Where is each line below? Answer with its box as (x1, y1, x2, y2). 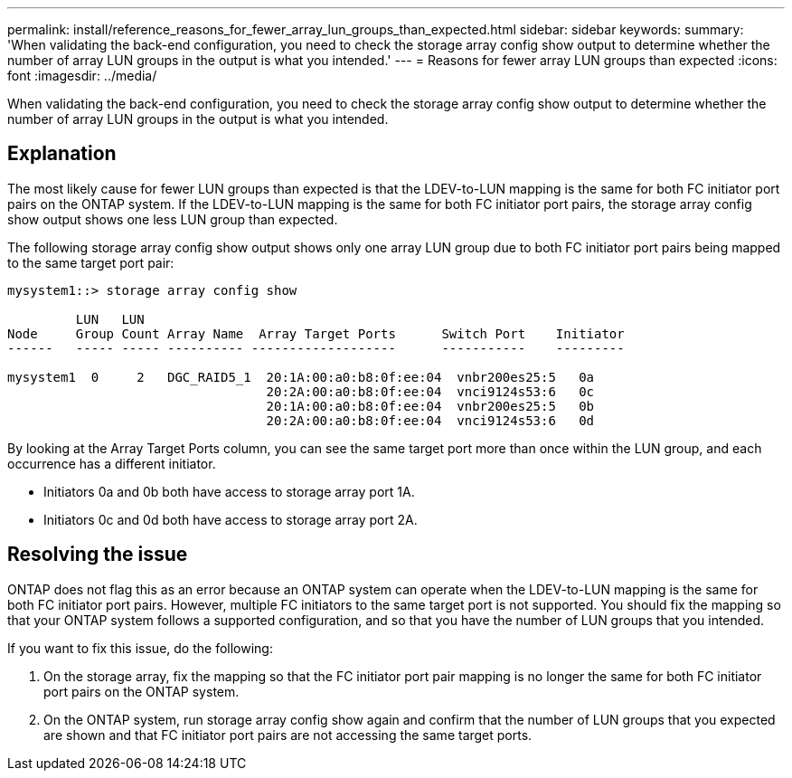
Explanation (7, 142, 117, 166)
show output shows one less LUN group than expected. (7, 211, 338, 227)
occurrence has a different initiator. (7, 455, 216, 471)
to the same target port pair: (7, 254, 174, 270)
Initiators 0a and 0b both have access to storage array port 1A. (43, 483, 415, 499)
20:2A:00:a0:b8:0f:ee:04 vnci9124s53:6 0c (266, 384, 595, 399)
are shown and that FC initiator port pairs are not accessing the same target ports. (43, 726, 533, 743)
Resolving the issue (7, 543, 188, 566)
